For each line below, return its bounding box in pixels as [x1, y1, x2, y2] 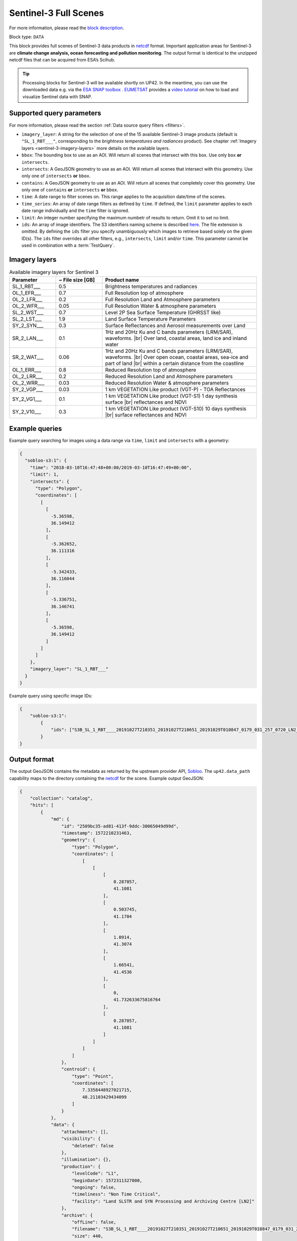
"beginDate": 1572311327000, [72, 1177, 143, 1183]
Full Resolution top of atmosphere [105, 289, 184, 296]
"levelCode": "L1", [72, 1171, 119, 1176]
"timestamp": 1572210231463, [61, 830, 132, 836]
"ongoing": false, [72, 1184, 116, 1190]
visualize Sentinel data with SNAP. [22, 93, 93, 99]
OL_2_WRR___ [12, 379, 45, 386]
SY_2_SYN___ [12, 322, 44, 329]
